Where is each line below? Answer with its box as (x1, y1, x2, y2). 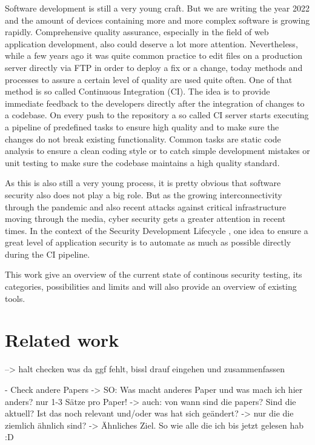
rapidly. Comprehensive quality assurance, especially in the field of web (5, 25, 269, 38)
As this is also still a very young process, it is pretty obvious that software (5, 176, 281, 189)
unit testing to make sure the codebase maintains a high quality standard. (5, 156, 280, 169)
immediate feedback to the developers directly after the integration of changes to (5, 96, 305, 109)
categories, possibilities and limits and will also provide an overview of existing (5, 280, 297, 293)
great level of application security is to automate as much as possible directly (5, 236, 291, 249)
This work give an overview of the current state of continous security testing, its (5, 268, 302, 281)
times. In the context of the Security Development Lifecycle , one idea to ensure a (5, 224, 308, 236)
